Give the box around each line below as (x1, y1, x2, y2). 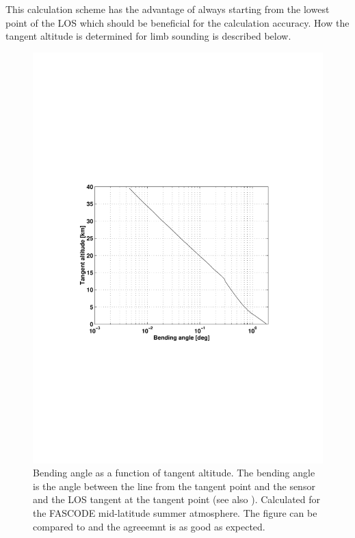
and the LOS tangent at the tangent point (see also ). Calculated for (33, 492, 321, 507)
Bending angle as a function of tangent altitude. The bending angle (33, 465, 315, 480)
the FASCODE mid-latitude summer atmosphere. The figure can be (33, 506, 317, 520)
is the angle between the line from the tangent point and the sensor (33, 478, 315, 493)
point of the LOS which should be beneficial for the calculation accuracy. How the (5, 15, 350, 29)
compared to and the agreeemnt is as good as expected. (33, 519, 265, 533)
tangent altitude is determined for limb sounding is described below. (5, 29, 291, 43)
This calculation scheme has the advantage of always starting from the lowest (5, 2, 330, 16)
